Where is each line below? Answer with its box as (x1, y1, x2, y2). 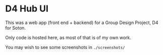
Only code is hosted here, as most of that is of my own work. (5, 34, 132, 40)
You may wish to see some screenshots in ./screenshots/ (5, 44, 125, 50)
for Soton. (5, 24, 26, 30)
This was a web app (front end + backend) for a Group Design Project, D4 (5, 19, 158, 25)
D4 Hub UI (5, 3, 49, 14)
